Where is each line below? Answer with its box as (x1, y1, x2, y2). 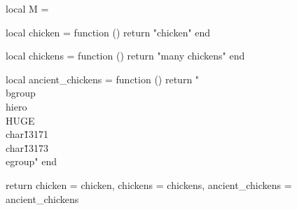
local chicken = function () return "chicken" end (6, 24, 211, 39)
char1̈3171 (6, 127, 49, 141)
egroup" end (6, 154, 57, 169)
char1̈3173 (6, 140, 49, 155)
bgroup (6, 85, 36, 100)
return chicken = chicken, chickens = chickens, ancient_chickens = (6, 177, 292, 192)
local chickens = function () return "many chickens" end (6, 48, 245, 63)
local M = (6, 1, 49, 15)
